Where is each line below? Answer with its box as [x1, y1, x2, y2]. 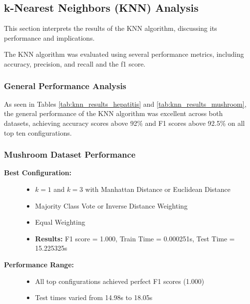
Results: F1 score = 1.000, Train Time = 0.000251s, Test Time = [35, 233, 235, 243]
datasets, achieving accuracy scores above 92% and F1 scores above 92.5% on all [4, 117, 245, 128]
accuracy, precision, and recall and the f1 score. [4, 58, 146, 69]
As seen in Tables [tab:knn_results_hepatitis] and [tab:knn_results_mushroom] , [4, 98, 247, 109]
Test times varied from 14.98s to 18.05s [35, 292, 153, 303]
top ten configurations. [4, 127, 72, 138]
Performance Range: [4, 259, 74, 269]
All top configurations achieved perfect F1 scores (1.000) [35, 276, 205, 286]
